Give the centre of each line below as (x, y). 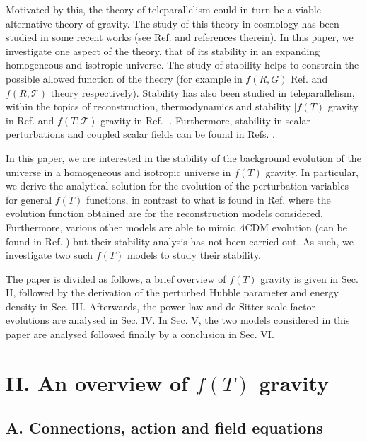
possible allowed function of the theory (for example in (124, 78)
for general (29, 199)
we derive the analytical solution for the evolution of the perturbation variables (177, 186)
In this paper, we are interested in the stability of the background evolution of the (183, 157)
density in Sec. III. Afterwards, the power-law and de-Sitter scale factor (161, 306)
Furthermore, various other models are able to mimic (121, 227)
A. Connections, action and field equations (164, 428)
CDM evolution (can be (296, 227)
